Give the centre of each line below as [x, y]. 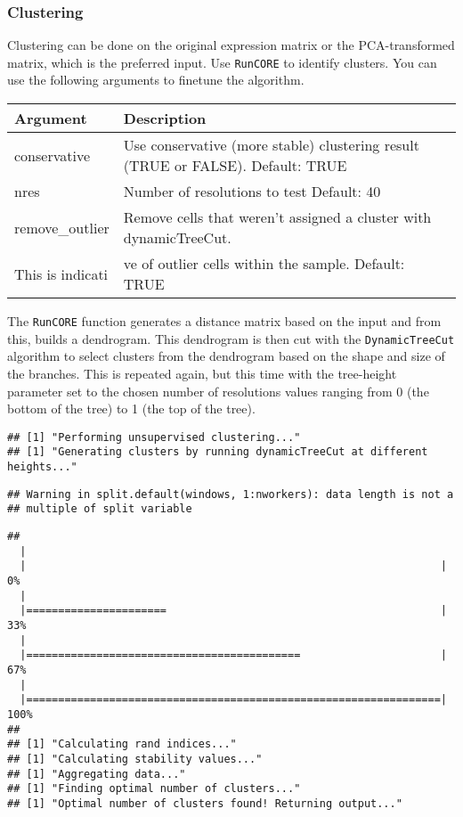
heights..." [42, 467]
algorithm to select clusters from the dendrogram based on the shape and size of [226, 356]
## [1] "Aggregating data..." [97, 774]
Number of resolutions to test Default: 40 [252, 192]
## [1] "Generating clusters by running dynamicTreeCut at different [218, 452]
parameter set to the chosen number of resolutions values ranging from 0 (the [218, 391]
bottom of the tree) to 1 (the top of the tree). [131, 408]
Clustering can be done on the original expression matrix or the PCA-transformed [231, 45]
